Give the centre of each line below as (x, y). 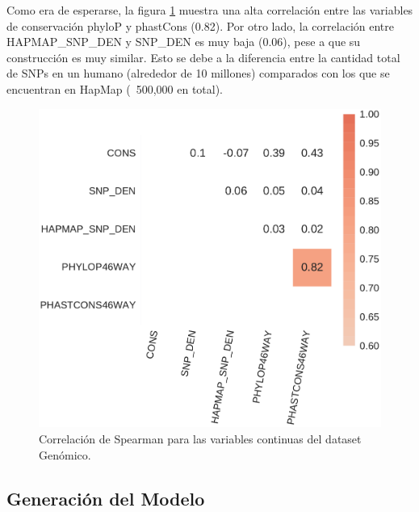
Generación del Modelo (106, 498)
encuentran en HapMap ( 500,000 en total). (115, 88)
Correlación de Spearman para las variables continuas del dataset (200, 438)
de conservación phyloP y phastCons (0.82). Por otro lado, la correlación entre (200, 25)
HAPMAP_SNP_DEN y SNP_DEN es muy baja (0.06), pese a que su (184, 42)
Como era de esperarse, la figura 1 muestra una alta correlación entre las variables (210, 10)
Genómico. (65, 454)
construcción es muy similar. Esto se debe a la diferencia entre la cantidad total (203, 57)
